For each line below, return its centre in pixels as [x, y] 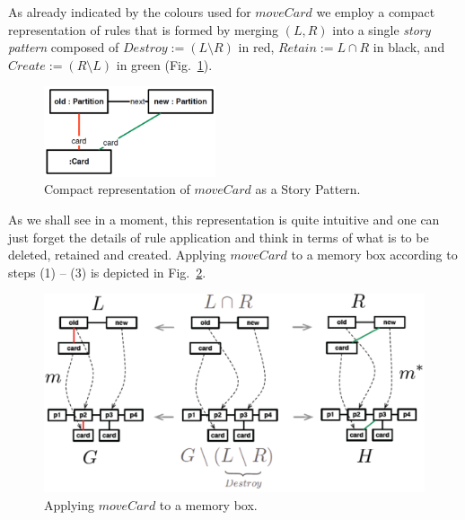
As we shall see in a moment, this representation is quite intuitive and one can [224, 219]
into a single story [382, 29]
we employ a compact [376, 12]
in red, [256, 47]
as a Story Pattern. [308, 189]
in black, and [409, 47]
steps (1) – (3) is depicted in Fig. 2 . [107, 272]
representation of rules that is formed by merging [144, 29]
